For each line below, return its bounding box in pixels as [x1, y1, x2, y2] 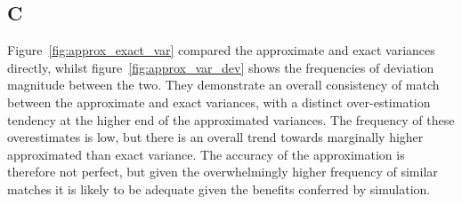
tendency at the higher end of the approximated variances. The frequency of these [7, 110, 455, 129]
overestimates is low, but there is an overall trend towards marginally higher [7, 128, 424, 146]
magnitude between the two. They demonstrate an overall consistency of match [7, 75, 440, 94]
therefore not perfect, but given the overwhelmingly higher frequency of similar [7, 162, 438, 181]
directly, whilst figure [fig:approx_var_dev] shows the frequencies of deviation [7, 58, 434, 76]
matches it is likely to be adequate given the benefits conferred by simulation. [7, 179, 431, 198]
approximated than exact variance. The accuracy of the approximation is [7, 145, 405, 163]
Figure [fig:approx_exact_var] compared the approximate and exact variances [7, 41, 435, 59]
